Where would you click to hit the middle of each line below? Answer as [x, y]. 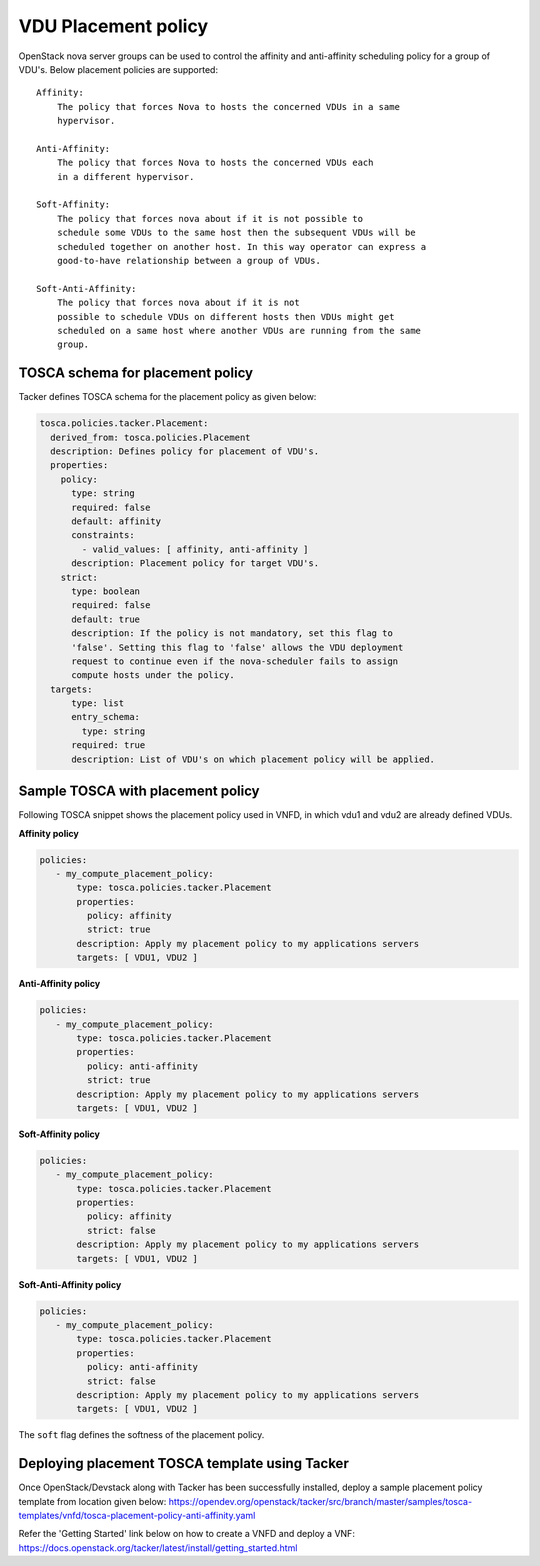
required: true [108, 745]
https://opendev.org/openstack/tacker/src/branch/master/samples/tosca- [320, 1501]
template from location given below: [92, 1501]
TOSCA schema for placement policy [136, 373]
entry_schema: [105, 717]
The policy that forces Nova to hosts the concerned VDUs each [215, 163]
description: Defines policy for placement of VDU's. [185, 451]
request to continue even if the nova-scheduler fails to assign [235, 661]
